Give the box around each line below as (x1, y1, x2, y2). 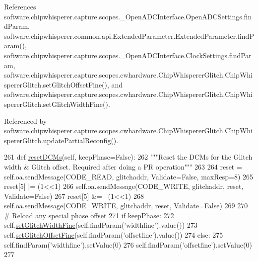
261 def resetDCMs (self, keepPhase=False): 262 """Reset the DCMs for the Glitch (4, 152, 253, 162)
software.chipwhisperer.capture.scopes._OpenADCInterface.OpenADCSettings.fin (4, 11, 252, 21)
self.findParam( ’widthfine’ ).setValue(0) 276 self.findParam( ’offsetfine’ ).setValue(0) (4, 239, 252, 250)
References (4, 1, 36, 11)
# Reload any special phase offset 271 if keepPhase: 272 (4, 210, 174, 220)
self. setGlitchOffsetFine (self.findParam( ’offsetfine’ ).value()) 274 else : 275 (4, 230, 223, 240)
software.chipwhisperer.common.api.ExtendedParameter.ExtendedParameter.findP (4, 30, 254, 41)
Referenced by (4, 115, 47, 126)
